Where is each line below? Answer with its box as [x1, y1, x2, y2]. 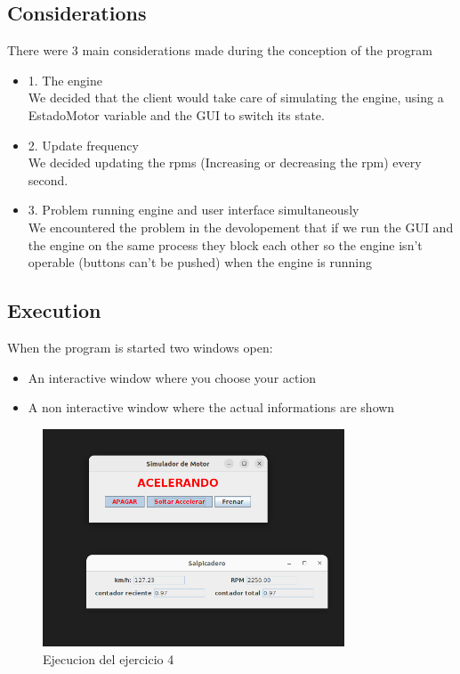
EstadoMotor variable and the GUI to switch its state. [28, 105, 325, 124]
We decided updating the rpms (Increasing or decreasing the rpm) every [28, 153, 422, 172]
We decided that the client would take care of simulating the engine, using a [28, 88, 444, 107]
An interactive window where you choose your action [28, 368, 317, 386]
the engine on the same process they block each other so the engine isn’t [28, 235, 423, 254]
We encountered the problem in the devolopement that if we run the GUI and [28, 217, 454, 236]
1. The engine [28, 70, 103, 89]
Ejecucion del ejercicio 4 [43, 650, 174, 669]
